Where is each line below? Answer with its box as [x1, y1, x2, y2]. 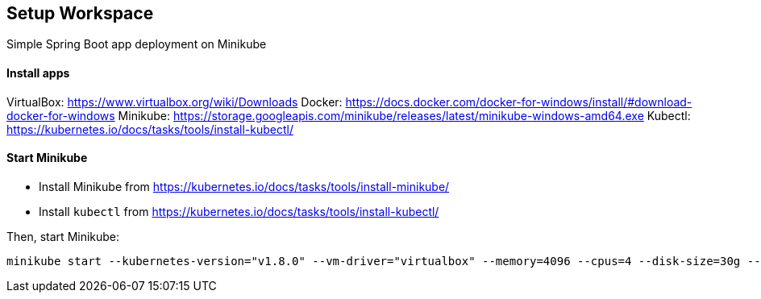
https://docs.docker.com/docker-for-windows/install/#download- [345, 94, 692, 109]
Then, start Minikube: [6, 229, 120, 243]
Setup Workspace [6, 3, 154, 23]
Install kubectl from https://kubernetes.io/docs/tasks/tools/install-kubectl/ [39, 204, 439, 218]
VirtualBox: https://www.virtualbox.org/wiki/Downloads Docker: [6, 94, 343, 109]
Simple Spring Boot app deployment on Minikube [6, 37, 267, 52]
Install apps [6, 66, 70, 81]
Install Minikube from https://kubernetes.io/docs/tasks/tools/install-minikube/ [39, 179, 450, 193]
